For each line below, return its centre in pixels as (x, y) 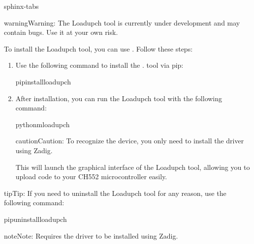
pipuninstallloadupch (35, 219)
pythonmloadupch (43, 124)
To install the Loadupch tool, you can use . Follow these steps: (98, 48)
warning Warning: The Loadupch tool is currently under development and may (122, 22)
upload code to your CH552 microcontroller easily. (91, 176)
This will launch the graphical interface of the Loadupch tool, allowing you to (133, 167)
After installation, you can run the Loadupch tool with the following (119, 98)
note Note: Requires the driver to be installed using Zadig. (91, 235)
